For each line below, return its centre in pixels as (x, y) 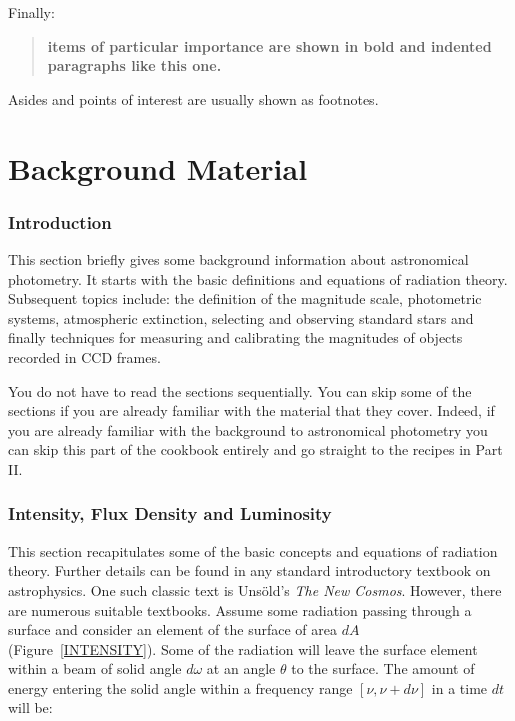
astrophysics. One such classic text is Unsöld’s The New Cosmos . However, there (255, 589)
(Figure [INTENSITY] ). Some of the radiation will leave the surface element (243, 648)
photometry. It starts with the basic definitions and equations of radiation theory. (258, 278)
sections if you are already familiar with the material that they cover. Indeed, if (251, 410)
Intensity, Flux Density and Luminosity (170, 513)
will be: (30, 707)
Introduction (60, 221)
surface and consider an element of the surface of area (172, 629)
